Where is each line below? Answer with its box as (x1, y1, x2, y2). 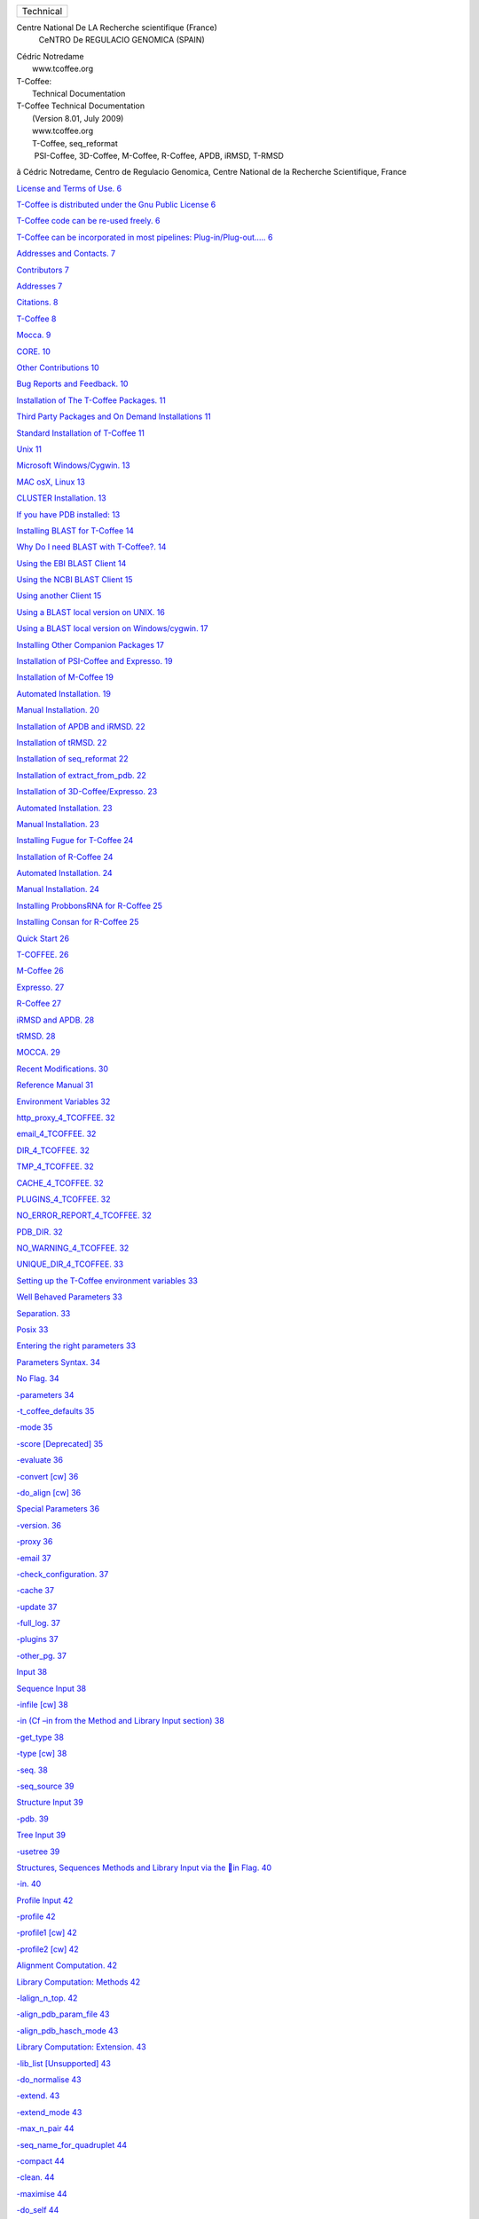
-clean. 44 (16, 2172, 55, 2183)
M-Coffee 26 (16, 966, 64, 976)
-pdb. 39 (16, 1813, 49, 1824)
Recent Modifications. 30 (16, 1063, 108, 1074)
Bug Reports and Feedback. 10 (16, 378, 129, 390)
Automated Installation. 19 (16, 688, 111, 699)
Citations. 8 (16, 297, 59, 308)
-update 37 (16, 1601, 58, 1612)
